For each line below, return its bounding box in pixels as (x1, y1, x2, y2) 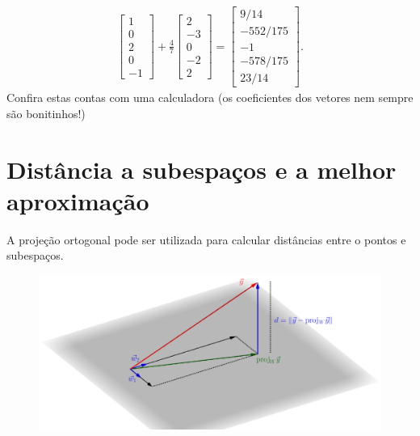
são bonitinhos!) (6, 104, 86, 121)
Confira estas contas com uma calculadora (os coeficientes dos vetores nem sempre (6, 89, 414, 106)
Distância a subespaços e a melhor (6, 152, 397, 185)
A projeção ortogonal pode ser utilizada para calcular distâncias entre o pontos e (6, 231, 406, 248)
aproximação (6, 184, 149, 217)
